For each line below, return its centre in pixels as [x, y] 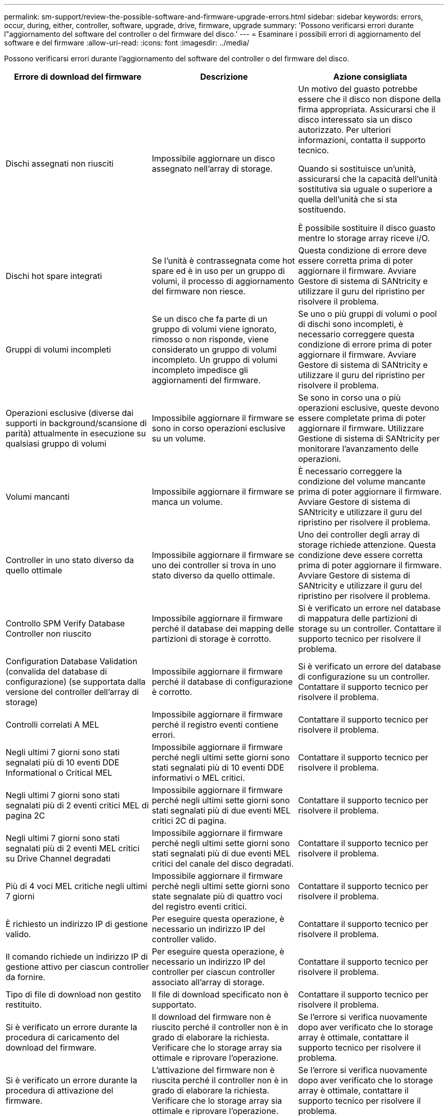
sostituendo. [322, 210]
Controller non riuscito [49, 634]
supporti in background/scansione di [76, 423]
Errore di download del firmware [78, 77]
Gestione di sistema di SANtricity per [369, 438]
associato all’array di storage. [208, 982]
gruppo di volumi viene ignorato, [214, 329]
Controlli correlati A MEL [52, 725]
